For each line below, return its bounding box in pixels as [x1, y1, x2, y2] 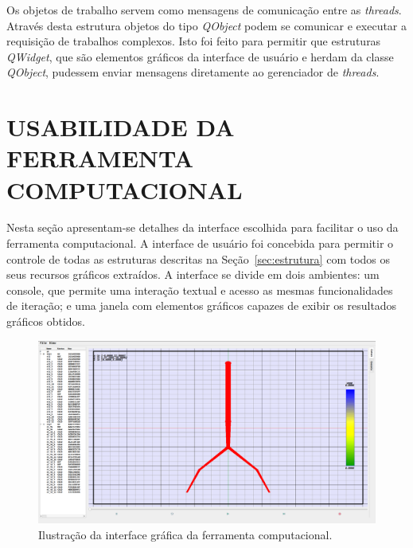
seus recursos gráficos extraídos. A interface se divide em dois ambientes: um [6, 266, 380, 283]
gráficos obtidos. [6, 313, 85, 330]
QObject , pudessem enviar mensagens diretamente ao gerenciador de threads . [6, 64, 380, 80]
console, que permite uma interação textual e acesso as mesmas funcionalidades [6, 281, 393, 298]
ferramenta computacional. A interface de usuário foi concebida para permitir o [6, 235, 394, 252]
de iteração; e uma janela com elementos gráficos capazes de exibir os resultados [6, 297, 397, 314]
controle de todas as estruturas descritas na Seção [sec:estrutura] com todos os [6, 250, 391, 267]
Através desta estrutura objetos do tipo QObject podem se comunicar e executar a [6, 17, 407, 33]
